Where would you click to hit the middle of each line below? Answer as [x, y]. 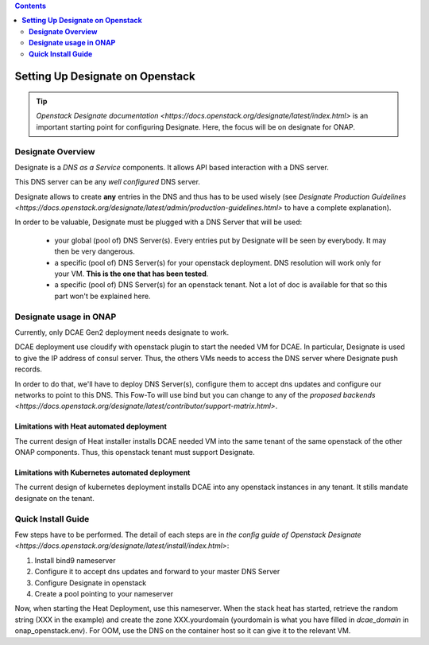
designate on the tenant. [54, 498]
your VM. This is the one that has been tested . [131, 274]
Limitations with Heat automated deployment [91, 426]
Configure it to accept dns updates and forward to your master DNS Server [157, 572]
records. [29, 369]
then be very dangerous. [95, 251]
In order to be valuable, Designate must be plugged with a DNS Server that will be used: [158, 222]
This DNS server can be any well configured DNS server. [107, 182]
